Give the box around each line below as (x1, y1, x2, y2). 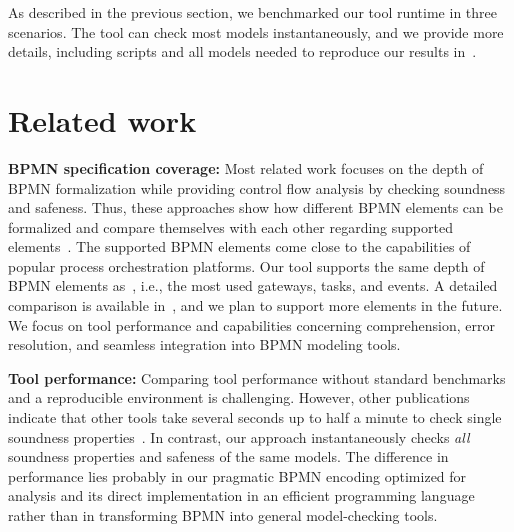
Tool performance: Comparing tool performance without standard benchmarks (8, 367, 506, 388)
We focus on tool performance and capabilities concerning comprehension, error (8, 314, 496, 335)
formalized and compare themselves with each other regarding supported (8, 216, 453, 237)
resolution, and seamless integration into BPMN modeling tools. (8, 334, 401, 355)
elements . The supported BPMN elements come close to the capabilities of (8, 236, 471, 257)
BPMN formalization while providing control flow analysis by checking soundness (8, 177, 506, 198)
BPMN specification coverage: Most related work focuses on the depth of (8, 157, 484, 178)
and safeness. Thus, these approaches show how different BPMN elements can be (8, 197, 503, 218)
